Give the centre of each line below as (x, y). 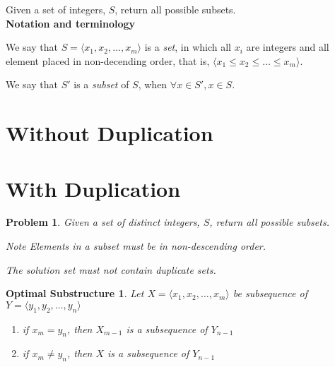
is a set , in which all (188, 47)
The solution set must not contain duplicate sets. (111, 269)
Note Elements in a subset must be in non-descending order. (136, 246)
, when (153, 84)
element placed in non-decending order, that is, (108, 60)
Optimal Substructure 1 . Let (75, 293)
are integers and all (288, 47)
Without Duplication (110, 133)
